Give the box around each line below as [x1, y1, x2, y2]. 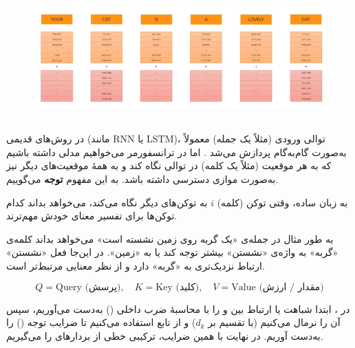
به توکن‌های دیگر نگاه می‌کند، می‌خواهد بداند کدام [6, 195, 208, 209]
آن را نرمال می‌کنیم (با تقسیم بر [208, 315, 341, 329]
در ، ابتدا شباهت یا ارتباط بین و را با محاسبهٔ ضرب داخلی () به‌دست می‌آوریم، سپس [6, 301, 350, 316]
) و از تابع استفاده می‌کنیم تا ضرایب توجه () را [6, 315, 196, 329]
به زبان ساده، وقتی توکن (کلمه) [217, 195, 348, 209]
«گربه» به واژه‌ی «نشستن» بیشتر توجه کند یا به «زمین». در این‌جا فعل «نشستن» [6, 245, 338, 259]
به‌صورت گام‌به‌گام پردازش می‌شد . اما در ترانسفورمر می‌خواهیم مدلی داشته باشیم [6, 144, 347, 159]
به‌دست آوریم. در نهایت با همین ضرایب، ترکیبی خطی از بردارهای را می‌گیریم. [6, 328, 323, 342]
